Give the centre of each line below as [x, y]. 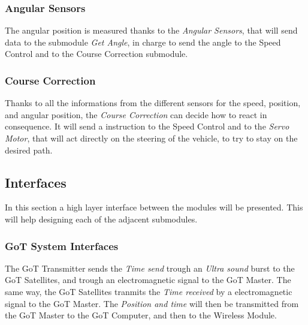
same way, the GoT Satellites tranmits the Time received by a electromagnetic [149, 291]
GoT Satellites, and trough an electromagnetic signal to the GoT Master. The [148, 280]
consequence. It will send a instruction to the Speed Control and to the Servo [147, 126]
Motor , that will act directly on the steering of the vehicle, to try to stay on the [151, 138]
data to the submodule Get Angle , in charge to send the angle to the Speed [143, 42]
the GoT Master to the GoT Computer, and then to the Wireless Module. [141, 315]
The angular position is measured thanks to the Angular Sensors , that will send [151, 30]
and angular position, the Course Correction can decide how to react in [136, 114]
